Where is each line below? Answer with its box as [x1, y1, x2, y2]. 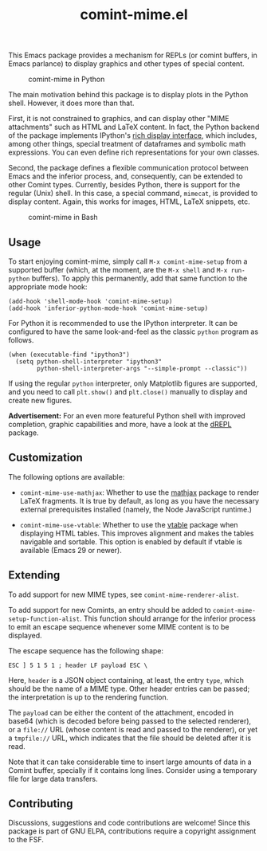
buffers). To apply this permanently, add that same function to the [31, 273, 248, 283]
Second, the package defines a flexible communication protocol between [8, 163, 249, 173]
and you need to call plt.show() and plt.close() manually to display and [8, 387, 248, 396]
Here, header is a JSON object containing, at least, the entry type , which [8, 675, 245, 684]
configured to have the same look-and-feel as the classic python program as [8, 327, 259, 336]
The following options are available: [8, 472, 125, 481]
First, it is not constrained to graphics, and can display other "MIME [8, 114, 230, 124]
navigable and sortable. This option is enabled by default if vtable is [19, 536, 243, 547]
